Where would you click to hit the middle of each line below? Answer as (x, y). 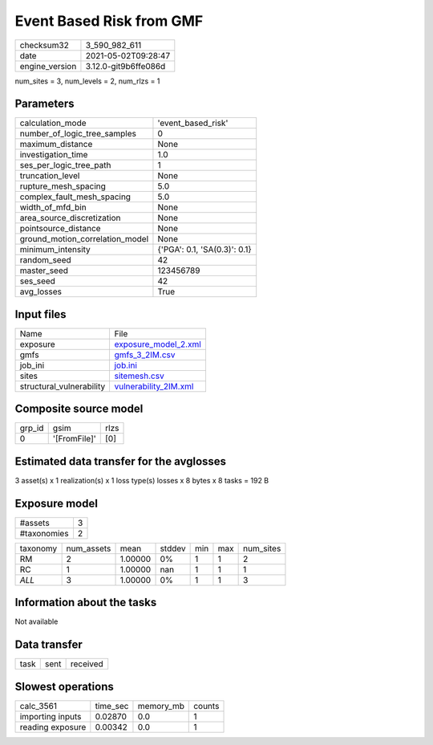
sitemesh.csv (139, 376)
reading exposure (53, 727)
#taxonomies (44, 533)
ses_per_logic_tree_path (65, 165)
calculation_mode (53, 123)
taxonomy (38, 548)
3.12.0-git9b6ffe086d (125, 66)
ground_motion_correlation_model (84, 239)
